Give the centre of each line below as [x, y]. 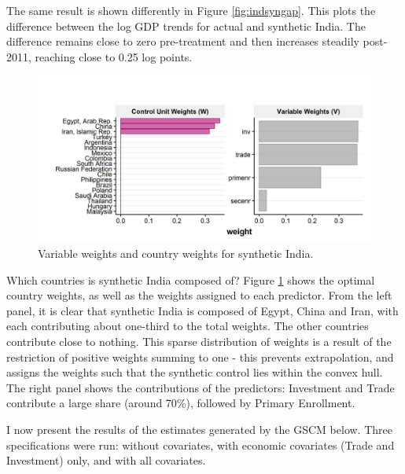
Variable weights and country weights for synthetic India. [176, 253]
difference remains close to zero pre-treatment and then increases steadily [183, 41]
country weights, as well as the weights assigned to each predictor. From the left [199, 295]
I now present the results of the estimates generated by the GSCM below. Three [199, 429]
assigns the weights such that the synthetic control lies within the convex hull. [195, 372]
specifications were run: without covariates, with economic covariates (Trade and [201, 445]
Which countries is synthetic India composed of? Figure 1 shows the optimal [191, 279]
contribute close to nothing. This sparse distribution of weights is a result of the [199, 341]
